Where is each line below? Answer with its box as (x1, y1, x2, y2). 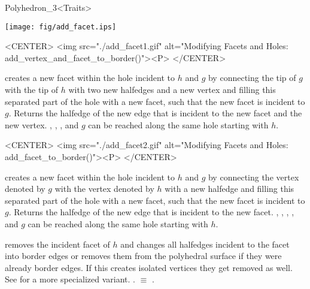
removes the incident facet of (5, 237, 110, 250)
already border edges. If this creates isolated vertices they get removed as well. (5, 261, 293, 273)
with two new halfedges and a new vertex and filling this (68, 83, 276, 96)
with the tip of (5, 83, 59, 96)
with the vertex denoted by (54, 182, 154, 195)
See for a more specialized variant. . (5, 273, 135, 285)
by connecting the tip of (208, 71, 296, 84)
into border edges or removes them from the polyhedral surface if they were (5, 249, 282, 262)
